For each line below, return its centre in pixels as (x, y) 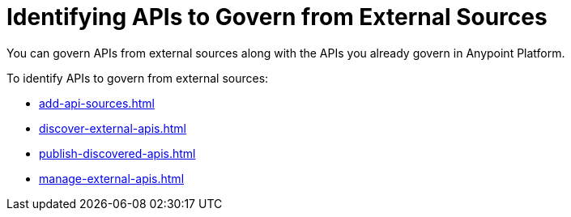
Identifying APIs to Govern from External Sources (277, 17)
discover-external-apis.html (113, 128)
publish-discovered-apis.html (117, 153)
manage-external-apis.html (112, 178)
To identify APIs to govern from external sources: (138, 78)
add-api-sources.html (97, 103)
